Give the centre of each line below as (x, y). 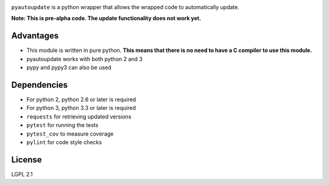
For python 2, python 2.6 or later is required (81, 99)
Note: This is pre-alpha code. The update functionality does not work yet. (106, 18)
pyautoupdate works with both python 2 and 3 (85, 59)
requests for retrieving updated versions (79, 117)
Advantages (35, 36)
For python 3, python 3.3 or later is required (81, 108)
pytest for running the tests (62, 125)
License (27, 160)
